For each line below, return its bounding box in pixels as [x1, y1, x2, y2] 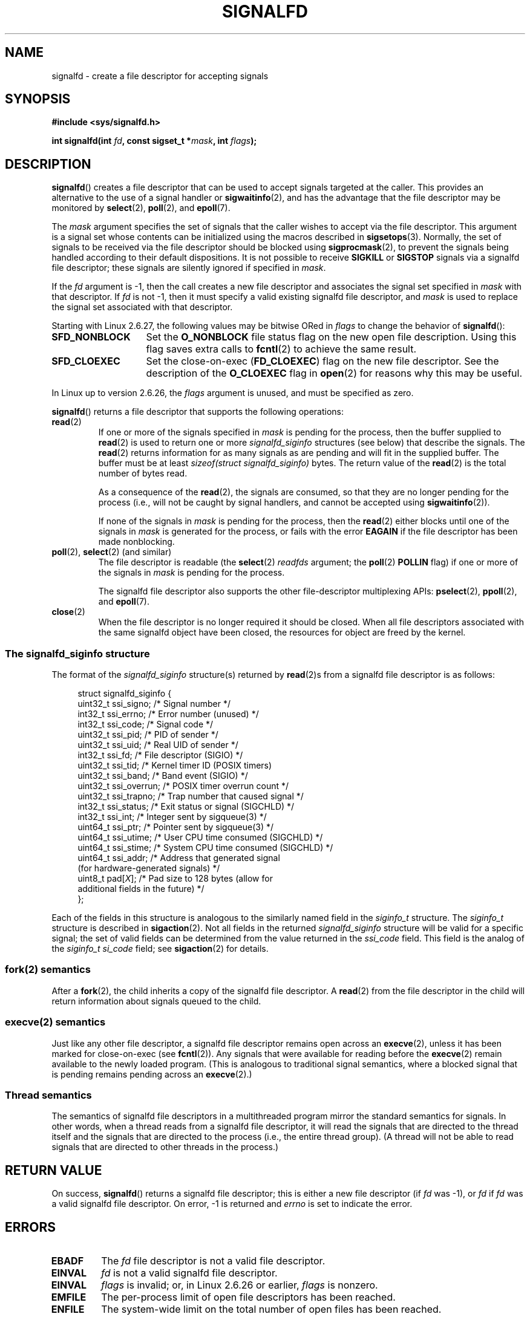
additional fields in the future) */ [77, 883, 204, 894]
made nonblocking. [98, 536, 175, 547]
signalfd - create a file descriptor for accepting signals [51, 70, 269, 81]
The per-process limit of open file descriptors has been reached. [101, 1290, 396, 1303]
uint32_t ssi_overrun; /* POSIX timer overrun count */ [77, 781, 289, 792]
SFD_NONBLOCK [51, 331, 131, 343]
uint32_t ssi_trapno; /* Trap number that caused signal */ [77, 791, 304, 802]
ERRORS [5, 1219, 56, 1235]
